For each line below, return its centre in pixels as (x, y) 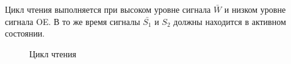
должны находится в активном (230, 21)
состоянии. (25, 33)
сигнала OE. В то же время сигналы (73, 21)
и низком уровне (255, 9)
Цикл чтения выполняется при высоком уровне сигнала (108, 9)
